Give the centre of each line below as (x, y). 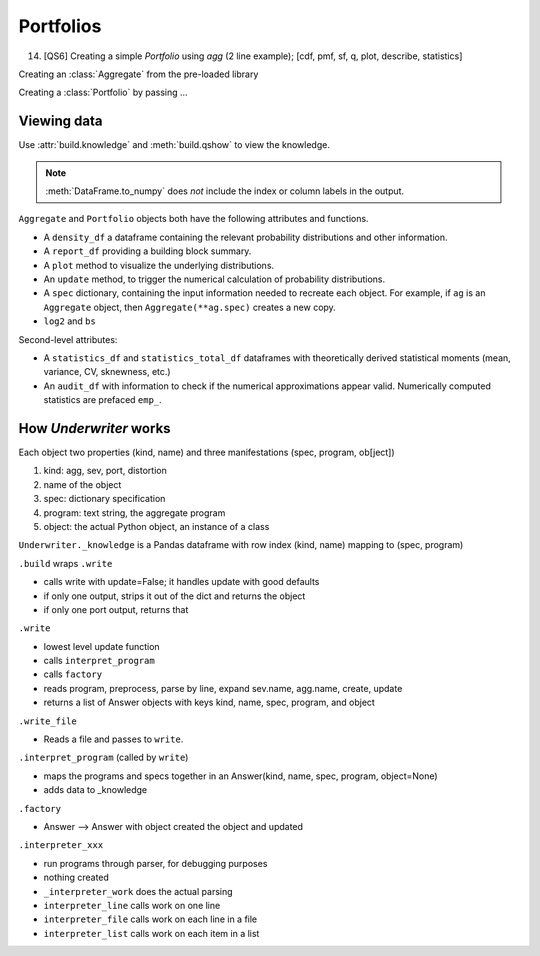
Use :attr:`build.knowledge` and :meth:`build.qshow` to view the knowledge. (174, 145)
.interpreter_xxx (61, 845)
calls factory (73, 674)
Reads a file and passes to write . (113, 739)
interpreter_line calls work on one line (132, 905)
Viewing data (60, 121)
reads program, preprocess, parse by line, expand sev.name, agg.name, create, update (223, 688)
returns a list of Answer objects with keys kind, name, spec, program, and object (209, 702)
